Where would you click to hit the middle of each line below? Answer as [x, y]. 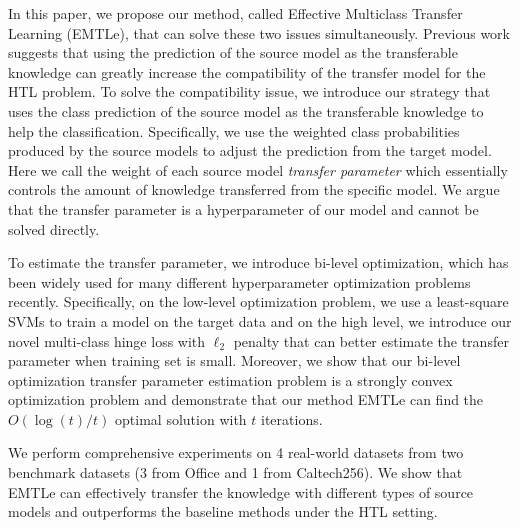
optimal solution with [181, 418]
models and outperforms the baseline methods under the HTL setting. [223, 511]
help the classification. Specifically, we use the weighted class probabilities [234, 130]
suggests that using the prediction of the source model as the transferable [233, 52]
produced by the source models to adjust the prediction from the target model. [250, 150]
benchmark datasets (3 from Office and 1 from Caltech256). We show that [235, 472]
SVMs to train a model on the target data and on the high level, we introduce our [260, 320]
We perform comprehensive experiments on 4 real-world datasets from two [236, 452]
